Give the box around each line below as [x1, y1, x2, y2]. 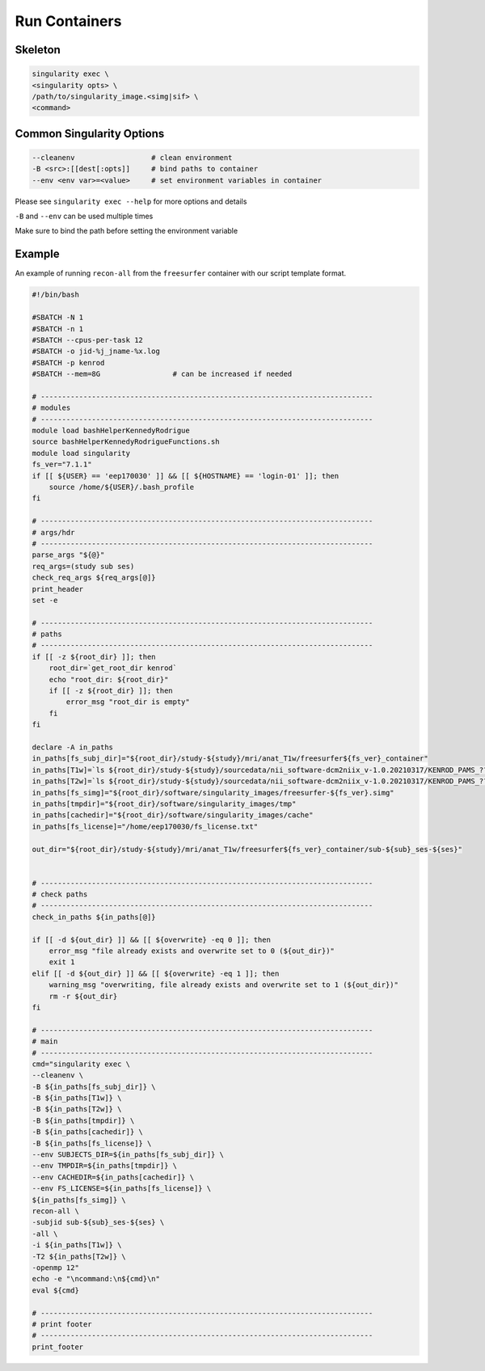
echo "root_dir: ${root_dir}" [48, 675, 169, 684]
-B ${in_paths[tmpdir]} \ [32, 1116, 135, 1125]
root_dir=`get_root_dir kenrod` [48, 664, 178, 673]
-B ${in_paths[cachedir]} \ [32, 1128, 143, 1137]
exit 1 [48, 958, 75, 967]
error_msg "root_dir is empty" [65, 698, 190, 707]
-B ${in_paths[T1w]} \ [32, 1094, 122, 1103]
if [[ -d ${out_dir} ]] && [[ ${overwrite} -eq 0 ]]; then [32, 934, 271, 944]
